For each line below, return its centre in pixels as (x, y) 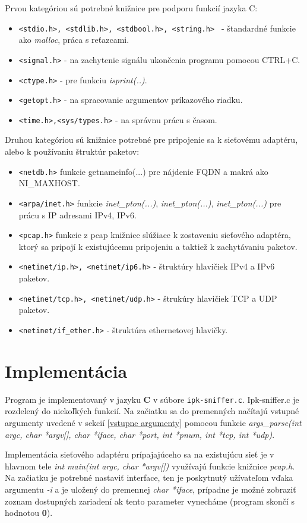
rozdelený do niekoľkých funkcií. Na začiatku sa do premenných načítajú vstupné (152, 411)
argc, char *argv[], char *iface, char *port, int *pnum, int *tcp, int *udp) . (140, 434)
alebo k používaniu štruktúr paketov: (72, 151)
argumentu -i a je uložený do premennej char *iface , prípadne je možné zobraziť (151, 489)
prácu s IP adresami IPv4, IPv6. (77, 214)
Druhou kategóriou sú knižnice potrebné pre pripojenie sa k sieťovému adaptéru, (151, 140)
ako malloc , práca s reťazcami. (74, 40)
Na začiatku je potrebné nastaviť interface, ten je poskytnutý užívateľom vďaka (149, 477)
